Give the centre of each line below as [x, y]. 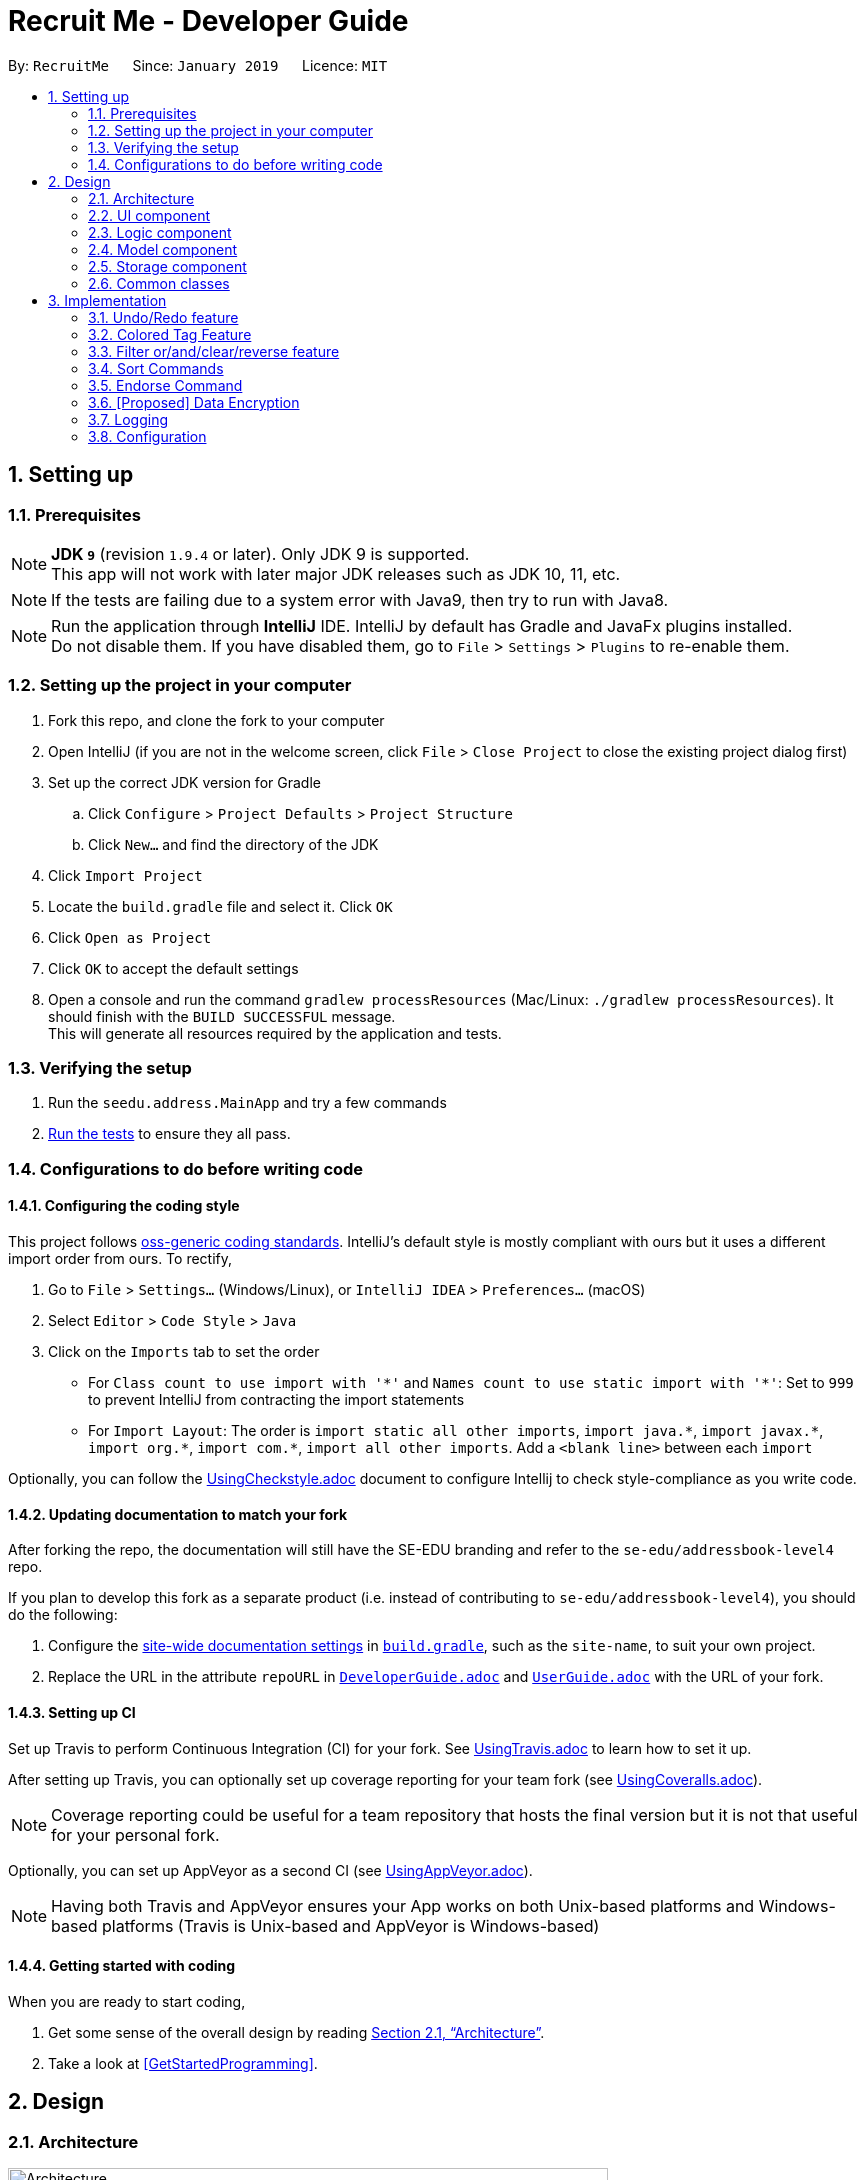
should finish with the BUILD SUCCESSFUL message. [222, 1016]
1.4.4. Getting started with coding [122, 1966]
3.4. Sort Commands [156, 368]
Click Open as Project [130, 937]
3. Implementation [107, 300]
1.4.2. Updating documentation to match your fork [178, 1514]
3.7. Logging [128, 419]
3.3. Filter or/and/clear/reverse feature [214, 351]
